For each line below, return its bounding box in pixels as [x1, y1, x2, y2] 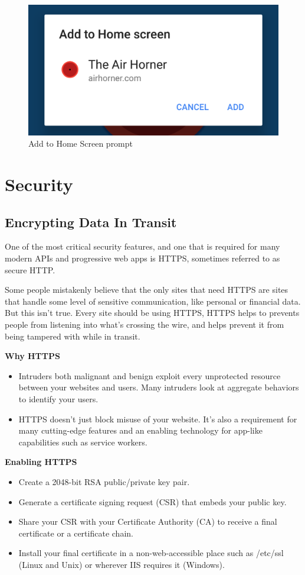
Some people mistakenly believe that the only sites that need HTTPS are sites [5, 283, 288, 296]
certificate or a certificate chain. [18, 526, 133, 539]
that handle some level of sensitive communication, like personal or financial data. [5, 295, 301, 307]
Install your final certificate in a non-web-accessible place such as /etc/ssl [18, 547, 284, 559]
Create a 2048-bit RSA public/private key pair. [18, 475, 190, 487]
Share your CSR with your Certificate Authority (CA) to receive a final [18, 515, 277, 528]
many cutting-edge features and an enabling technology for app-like [18, 424, 263, 437]
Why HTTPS [5, 350, 60, 362]
